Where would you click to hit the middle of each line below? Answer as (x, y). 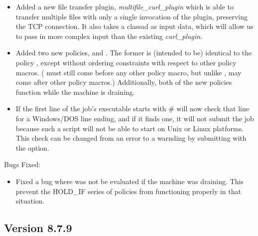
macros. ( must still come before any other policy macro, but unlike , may (129, 72)
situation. (30, 201)
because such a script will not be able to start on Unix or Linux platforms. (130, 128)
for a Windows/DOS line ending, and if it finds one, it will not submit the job (135, 118)
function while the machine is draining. (75, 92)
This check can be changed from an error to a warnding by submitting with (131, 138)
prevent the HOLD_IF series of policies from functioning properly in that (128, 191)
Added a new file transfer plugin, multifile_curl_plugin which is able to (125, 6)
